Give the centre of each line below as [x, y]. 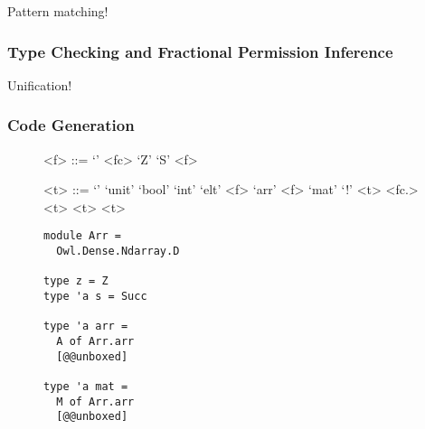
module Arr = [82, 236]
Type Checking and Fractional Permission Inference [200, 51]
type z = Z [76, 281]
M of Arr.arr [95, 401]
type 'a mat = [86, 386]
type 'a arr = [86, 326]
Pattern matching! [58, 11]
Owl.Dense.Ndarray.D [118, 252]
